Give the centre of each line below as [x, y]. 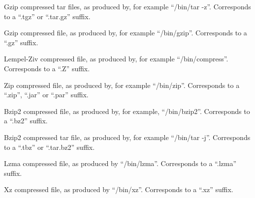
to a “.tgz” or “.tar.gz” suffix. [47, 16]
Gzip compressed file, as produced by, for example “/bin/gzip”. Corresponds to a [126, 33]
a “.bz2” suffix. [26, 121]
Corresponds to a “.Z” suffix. [47, 68]
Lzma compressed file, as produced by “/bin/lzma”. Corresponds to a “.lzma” [120, 163]
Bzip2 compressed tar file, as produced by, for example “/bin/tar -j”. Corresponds [127, 137]
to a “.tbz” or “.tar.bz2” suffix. [49, 147]
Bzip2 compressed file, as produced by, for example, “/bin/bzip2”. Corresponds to [127, 111]
